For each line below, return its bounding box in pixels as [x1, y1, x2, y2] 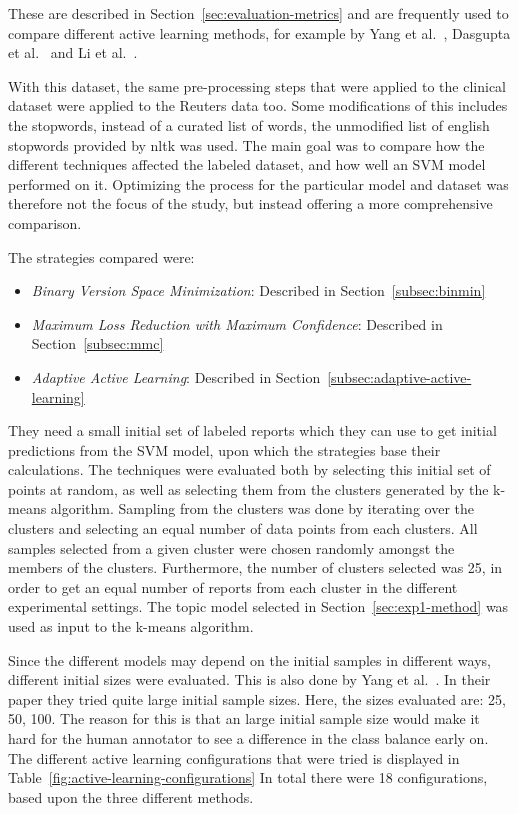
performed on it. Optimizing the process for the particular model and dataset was [8, 173, 509, 194]
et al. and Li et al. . [8, 42, 138, 63]
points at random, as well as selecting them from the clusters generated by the [8, 478, 489, 499]
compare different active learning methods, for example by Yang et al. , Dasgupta [8, 22, 511, 43]
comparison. [8, 212, 82, 233]
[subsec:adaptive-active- [327, 366, 472, 387]
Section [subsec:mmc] [31, 333, 164, 354]
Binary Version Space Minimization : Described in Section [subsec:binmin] [31, 280, 486, 301]
